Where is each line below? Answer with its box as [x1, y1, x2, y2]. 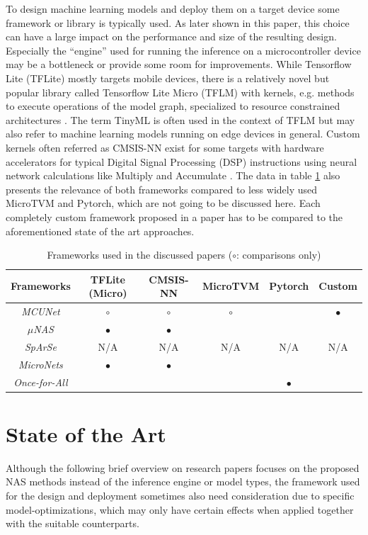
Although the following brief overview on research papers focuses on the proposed [6, 460, 360, 475]
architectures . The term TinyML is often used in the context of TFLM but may [6, 112, 355, 127]
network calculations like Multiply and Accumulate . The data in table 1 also [6, 168, 340, 183]
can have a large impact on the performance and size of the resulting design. [6, 29, 337, 44]
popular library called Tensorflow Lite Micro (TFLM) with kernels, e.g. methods [6, 84, 355, 99]
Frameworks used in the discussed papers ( [47, 247, 233, 262]
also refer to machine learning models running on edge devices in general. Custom [6, 126, 360, 141]
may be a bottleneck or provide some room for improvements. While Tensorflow [6, 57, 352, 72]
